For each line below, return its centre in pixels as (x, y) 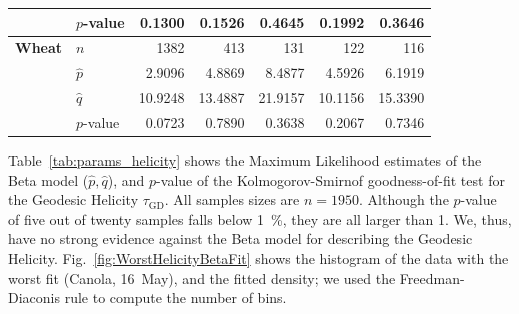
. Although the (404, 199)
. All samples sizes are (232, 199)
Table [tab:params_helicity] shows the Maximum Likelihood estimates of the (245, 159)
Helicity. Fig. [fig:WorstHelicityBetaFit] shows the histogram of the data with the (258, 257)
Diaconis (34, 297)
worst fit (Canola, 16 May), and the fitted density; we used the (202, 277)
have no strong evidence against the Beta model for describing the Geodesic (240, 238)
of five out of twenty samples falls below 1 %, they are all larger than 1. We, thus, (260, 218)
